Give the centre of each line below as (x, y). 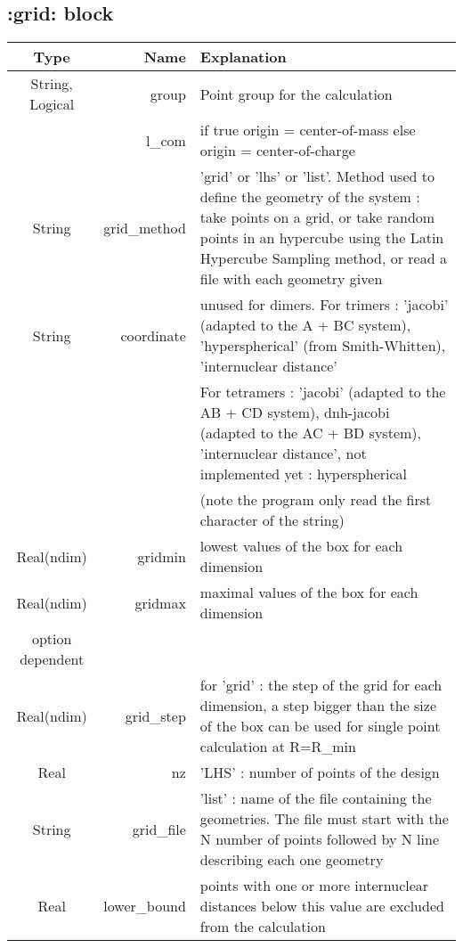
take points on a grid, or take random (317, 217)
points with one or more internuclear (314, 886)
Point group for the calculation (296, 94)
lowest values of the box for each (301, 546)
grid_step (155, 715)
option (52, 639)
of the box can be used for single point (320, 726)
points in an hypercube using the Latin (322, 238)
